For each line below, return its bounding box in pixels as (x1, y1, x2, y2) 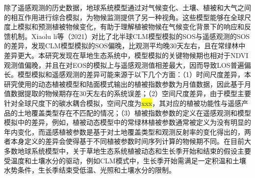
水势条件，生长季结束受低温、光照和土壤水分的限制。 (4, 165, 176, 175)
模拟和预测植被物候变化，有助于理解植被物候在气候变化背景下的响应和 (17, 21, 244, 32)
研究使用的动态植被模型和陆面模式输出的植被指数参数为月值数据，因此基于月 (4, 79, 251, 89)
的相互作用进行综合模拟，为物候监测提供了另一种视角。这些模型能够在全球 (4, 12, 244, 22)
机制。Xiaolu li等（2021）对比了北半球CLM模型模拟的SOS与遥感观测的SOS (10, 31, 250, 41)
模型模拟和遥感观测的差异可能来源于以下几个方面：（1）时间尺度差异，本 (17, 69, 251, 79)
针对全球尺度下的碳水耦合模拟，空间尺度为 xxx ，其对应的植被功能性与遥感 (4, 98, 242, 108)
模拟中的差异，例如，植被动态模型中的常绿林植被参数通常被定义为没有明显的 (4, 117, 251, 127)
